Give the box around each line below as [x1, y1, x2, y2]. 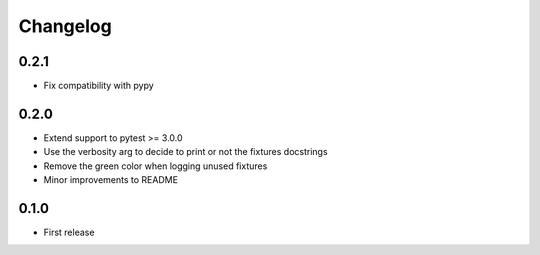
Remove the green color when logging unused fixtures [43, 160, 268, 172]
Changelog [18, 15, 112, 37]
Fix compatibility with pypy [43, 80, 154, 92]
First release [43, 226, 95, 239]
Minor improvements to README [43, 174, 179, 186]
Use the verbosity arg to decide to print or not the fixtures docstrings [43, 146, 329, 158]
